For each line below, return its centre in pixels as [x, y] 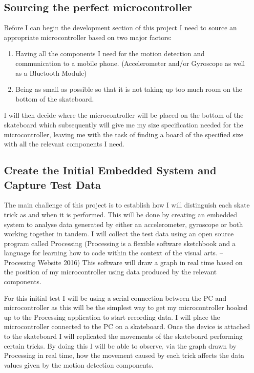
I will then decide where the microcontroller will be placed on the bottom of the [124, 115]
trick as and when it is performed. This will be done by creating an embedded [121, 214]
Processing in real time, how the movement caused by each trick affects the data [124, 355]
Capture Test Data [53, 184]
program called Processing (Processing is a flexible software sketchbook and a [120, 243]
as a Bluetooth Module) [51, 73]
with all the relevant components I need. [64, 144]
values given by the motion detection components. [79, 364]
